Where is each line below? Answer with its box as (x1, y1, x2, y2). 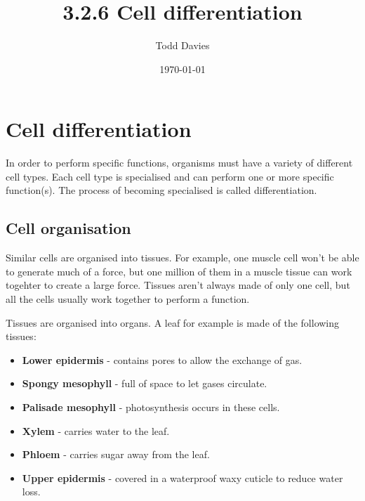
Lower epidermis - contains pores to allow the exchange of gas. (22, 352, 303, 367)
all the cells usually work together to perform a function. (6, 292, 250, 306)
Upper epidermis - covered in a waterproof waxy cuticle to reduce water (22, 470, 343, 485)
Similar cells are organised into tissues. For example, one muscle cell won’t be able (6, 250, 359, 265)
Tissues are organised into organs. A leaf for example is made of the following (6, 315, 340, 330)
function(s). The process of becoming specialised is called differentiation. (6, 183, 317, 197)
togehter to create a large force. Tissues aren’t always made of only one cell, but (6, 278, 350, 292)
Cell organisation (6, 217, 131, 239)
